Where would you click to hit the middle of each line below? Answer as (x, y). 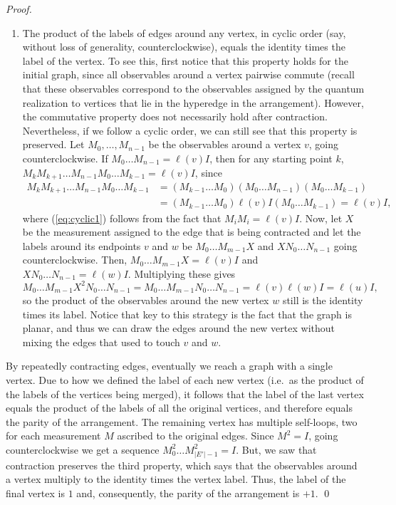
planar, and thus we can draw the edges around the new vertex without (178, 328)
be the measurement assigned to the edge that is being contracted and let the (192, 232)
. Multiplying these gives (182, 273)
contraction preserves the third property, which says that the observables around (182, 465)
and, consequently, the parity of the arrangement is (188, 493)
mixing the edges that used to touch (101, 342)
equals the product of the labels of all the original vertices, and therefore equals (179, 408)
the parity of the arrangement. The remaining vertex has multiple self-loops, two (182, 421)
